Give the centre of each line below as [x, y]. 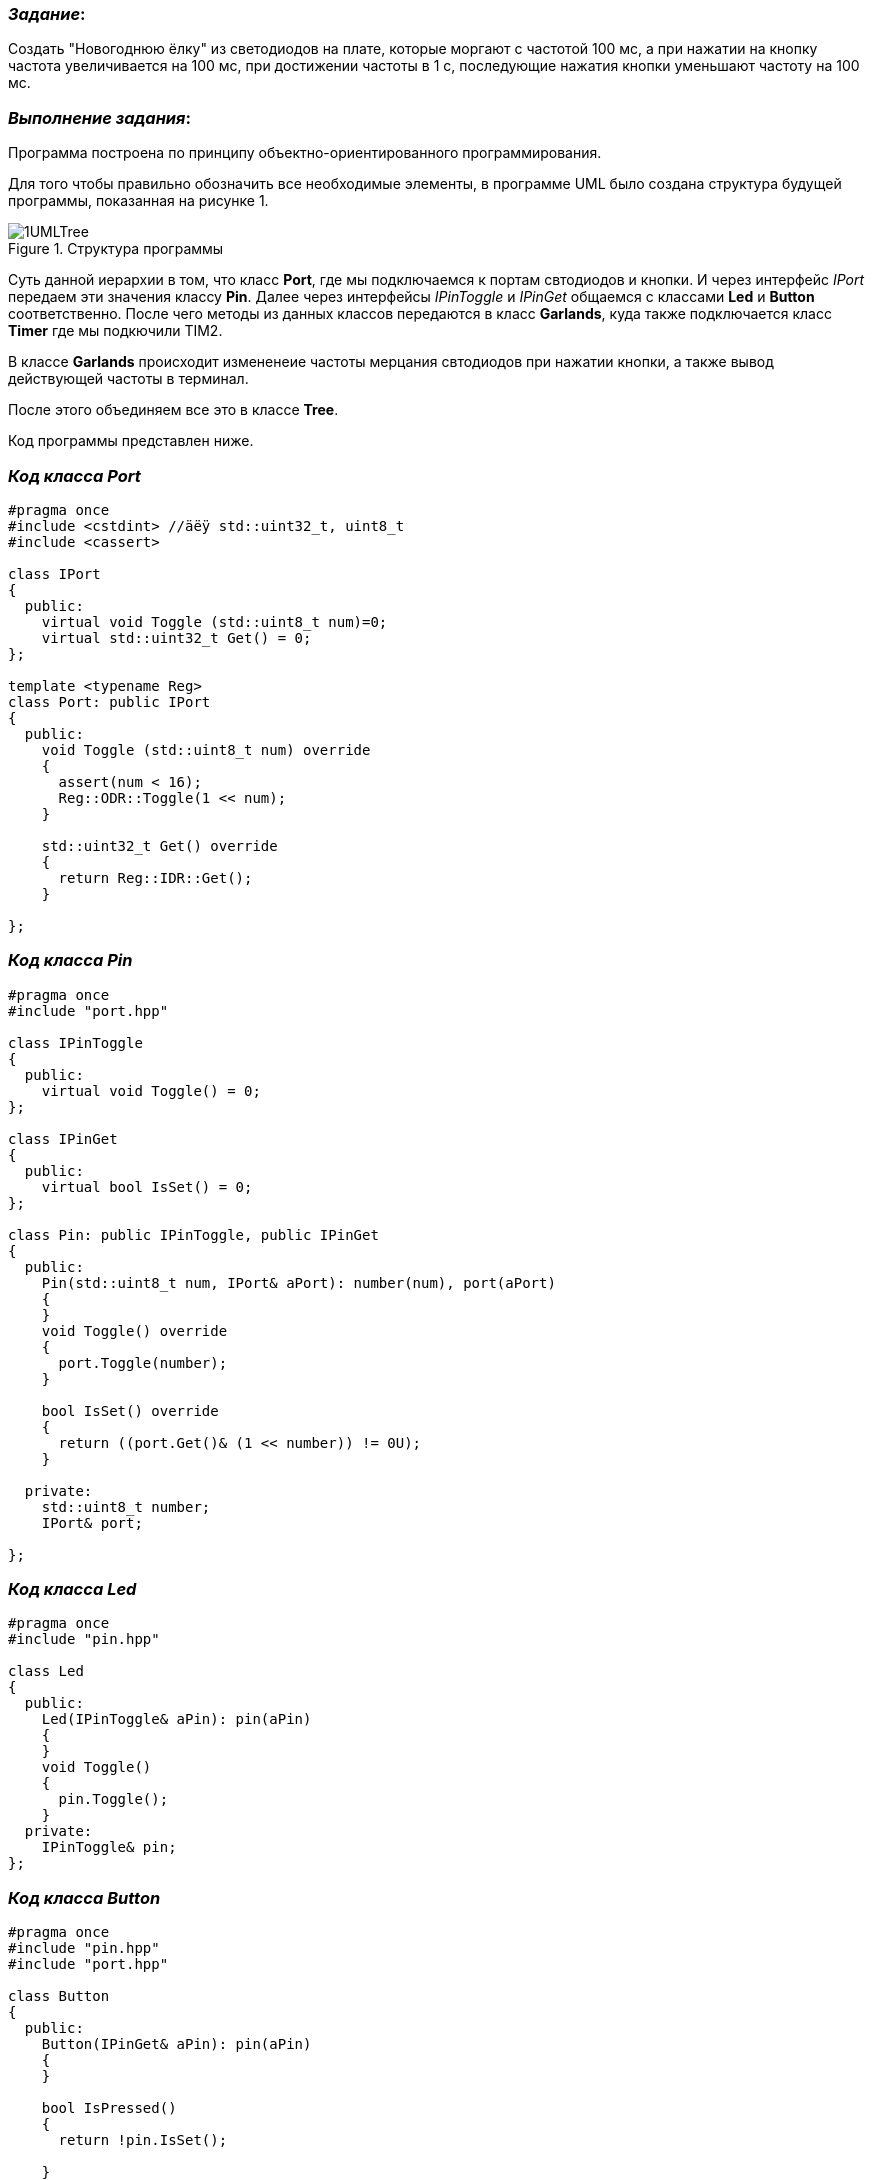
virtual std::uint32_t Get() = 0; [176, 637]
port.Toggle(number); [143, 1362]
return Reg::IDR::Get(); [155, 877]
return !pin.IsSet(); [143, 2140]
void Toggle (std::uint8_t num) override [206, 749]
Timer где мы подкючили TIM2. [115, 331]
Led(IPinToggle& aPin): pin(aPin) [176, 1719]
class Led [46, 1671]
